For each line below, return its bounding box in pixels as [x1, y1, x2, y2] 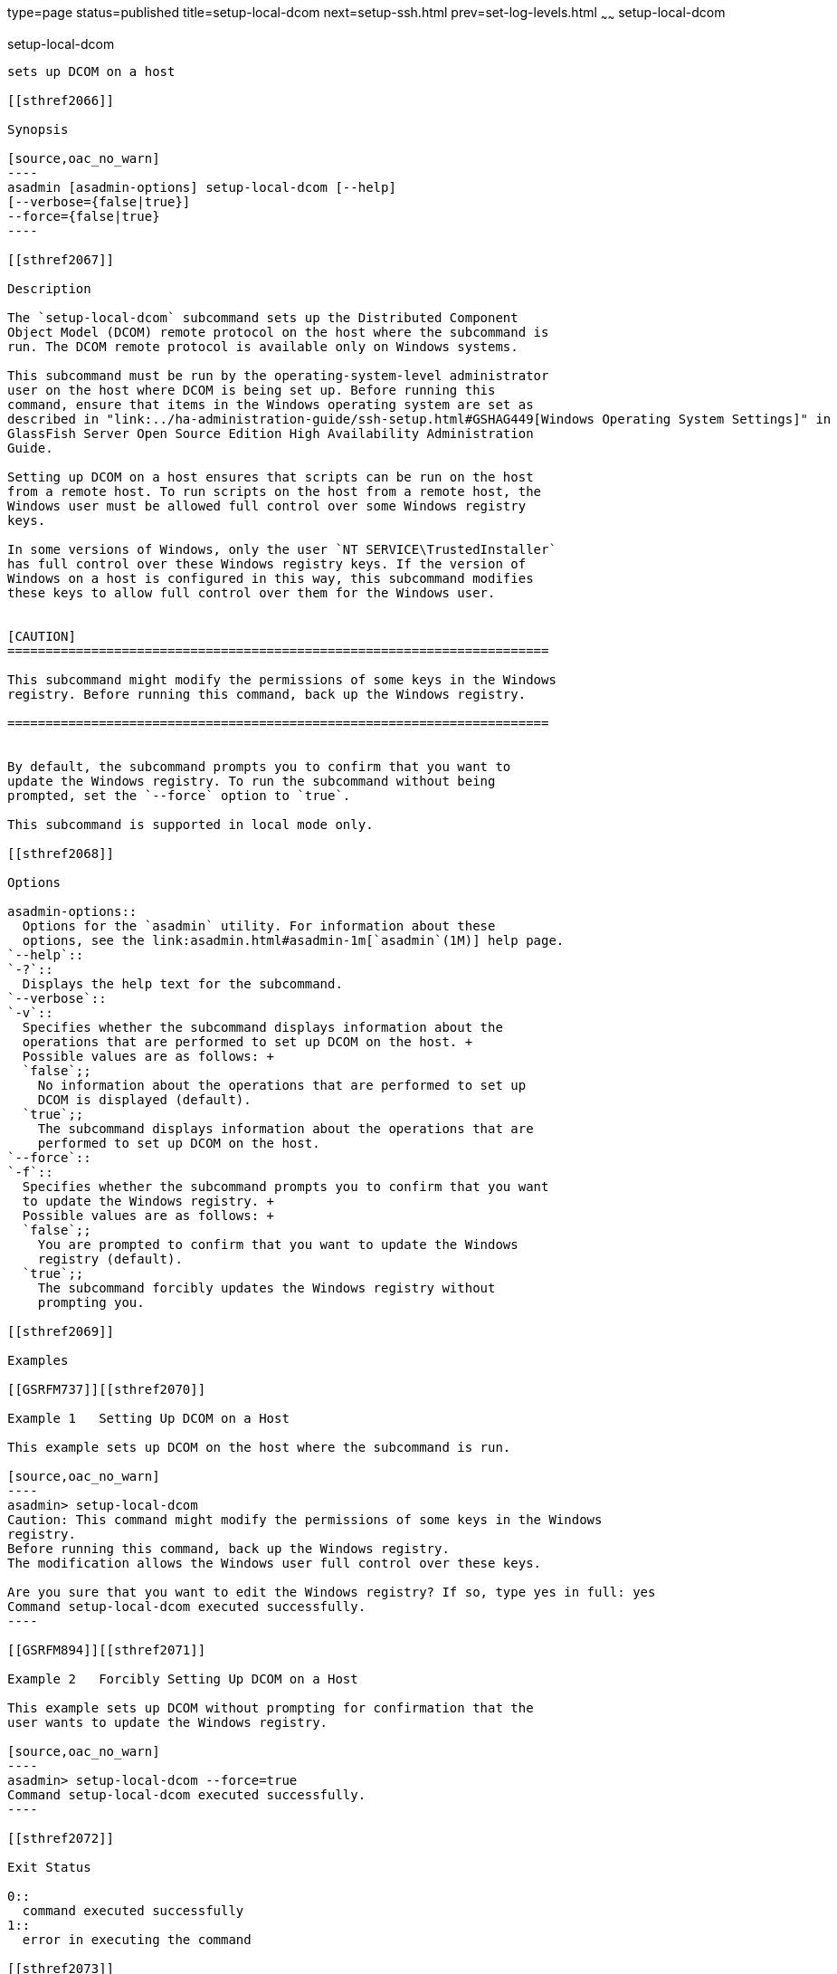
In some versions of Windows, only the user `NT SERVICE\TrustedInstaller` [7, 541, 556, 557]
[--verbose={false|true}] [7, 194, 191, 209]
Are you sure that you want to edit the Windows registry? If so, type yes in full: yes [7, 1584, 656, 1599]
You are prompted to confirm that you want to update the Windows [37, 1236, 518, 1252]
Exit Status [7, 1859, 91, 1874]
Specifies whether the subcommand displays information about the [22, 1019, 503, 1035]
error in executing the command [22, 1931, 252, 1947]
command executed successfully [22, 1902, 244, 1918]
